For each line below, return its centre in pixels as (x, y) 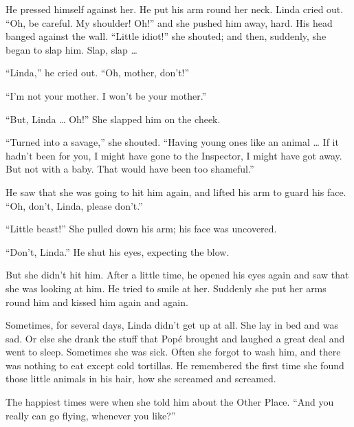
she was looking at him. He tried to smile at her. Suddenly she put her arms (166, 288)
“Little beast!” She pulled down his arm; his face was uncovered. (141, 229)
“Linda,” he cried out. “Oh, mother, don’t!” (98, 73)
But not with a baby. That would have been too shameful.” (130, 169)
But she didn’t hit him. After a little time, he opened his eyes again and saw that (177, 275)
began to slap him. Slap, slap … (71, 49)
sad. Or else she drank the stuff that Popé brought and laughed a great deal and (175, 338)
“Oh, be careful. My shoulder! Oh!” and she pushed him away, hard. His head (169, 22)
